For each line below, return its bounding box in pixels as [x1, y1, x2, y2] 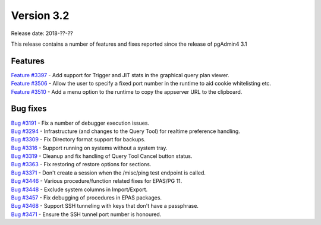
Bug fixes [11, 104, 47, 114]
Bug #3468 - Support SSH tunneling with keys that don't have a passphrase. [11, 202, 199, 210]
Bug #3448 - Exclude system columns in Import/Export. [11, 186, 148, 193]
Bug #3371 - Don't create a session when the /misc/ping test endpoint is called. [11, 169, 206, 176]
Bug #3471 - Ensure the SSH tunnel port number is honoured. [11, 211, 162, 218]
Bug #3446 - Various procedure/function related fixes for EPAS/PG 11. [11, 178, 182, 185]
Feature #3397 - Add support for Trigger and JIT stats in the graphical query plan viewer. [11, 71, 229, 78]
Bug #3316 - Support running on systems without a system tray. [11, 144, 168, 151]
